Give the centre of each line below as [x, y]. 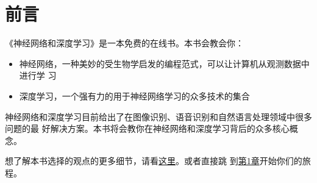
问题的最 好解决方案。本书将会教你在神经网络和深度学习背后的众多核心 [147, 128]
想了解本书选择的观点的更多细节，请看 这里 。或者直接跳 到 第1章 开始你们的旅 [158, 161]
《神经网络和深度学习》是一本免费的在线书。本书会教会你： [124, 43]
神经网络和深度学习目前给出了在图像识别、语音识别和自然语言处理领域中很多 [158, 116]
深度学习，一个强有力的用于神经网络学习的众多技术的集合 [134, 95]
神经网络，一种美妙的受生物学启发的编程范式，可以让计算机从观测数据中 [164, 63]
